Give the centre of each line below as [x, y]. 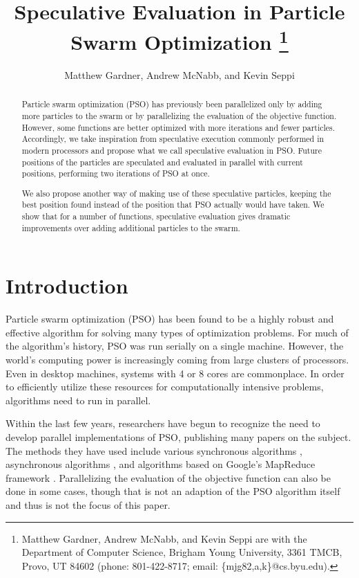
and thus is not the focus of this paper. [88, 504]
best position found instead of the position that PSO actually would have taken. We [173, 205]
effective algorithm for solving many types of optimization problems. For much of [177, 332]
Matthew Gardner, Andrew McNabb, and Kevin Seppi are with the [164, 538]
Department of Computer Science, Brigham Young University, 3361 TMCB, [182, 552]
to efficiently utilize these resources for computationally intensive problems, [165, 387]
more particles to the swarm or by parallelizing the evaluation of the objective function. [179, 115]
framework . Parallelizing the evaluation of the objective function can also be [168, 477]
